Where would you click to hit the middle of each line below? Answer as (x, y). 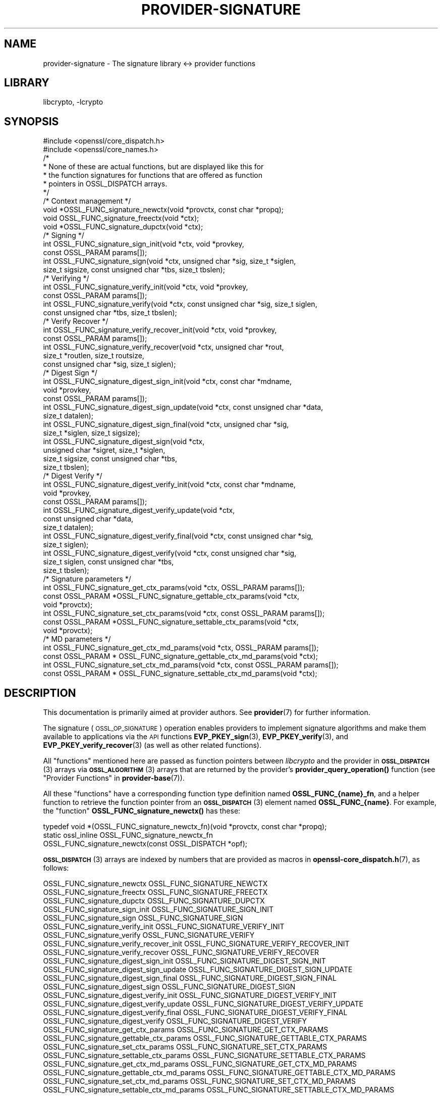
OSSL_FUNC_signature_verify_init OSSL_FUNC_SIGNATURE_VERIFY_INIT (164, 927)
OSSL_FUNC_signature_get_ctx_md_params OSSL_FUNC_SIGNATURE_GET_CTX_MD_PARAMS (200, 1064)
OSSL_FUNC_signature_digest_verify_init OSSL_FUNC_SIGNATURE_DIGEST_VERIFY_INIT (190, 995)
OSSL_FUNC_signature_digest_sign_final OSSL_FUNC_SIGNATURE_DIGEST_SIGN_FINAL (190, 978)
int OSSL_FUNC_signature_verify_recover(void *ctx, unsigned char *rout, (163, 347)
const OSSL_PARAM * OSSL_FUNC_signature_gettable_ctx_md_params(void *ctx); (180, 656)
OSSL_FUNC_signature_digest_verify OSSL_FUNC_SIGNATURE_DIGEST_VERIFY (175, 1021)
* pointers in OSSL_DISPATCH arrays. (105, 184)
